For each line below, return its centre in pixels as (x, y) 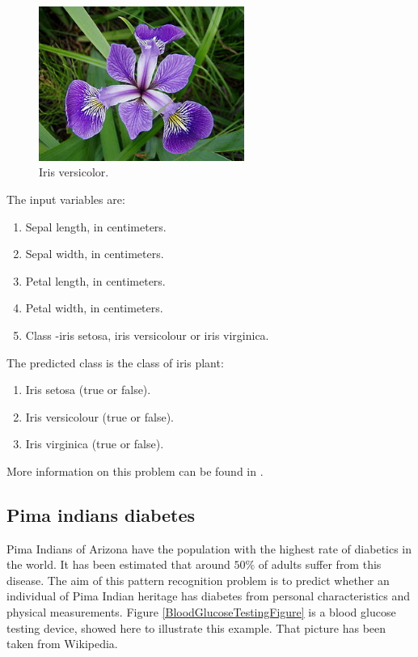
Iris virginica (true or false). (95, 444)
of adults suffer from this (320, 564)
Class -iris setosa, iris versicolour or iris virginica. (147, 335)
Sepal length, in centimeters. (96, 226)
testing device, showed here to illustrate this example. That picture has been (196, 627)
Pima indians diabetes (101, 514)
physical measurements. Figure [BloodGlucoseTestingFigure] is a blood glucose (201, 612)
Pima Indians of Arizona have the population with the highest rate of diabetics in (209, 548)
